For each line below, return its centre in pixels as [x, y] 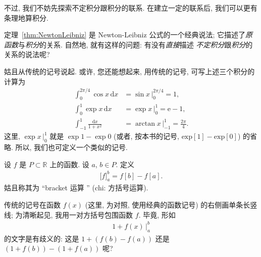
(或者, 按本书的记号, [146, 136]
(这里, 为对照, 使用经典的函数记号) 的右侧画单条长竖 [171, 205]
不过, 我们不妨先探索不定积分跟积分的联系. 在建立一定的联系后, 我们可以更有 [131, 8]
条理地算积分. [26, 17]
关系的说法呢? [27, 54]
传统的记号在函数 [32, 205]
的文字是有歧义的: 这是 [42, 238]
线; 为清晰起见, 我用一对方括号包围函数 [69, 214]
